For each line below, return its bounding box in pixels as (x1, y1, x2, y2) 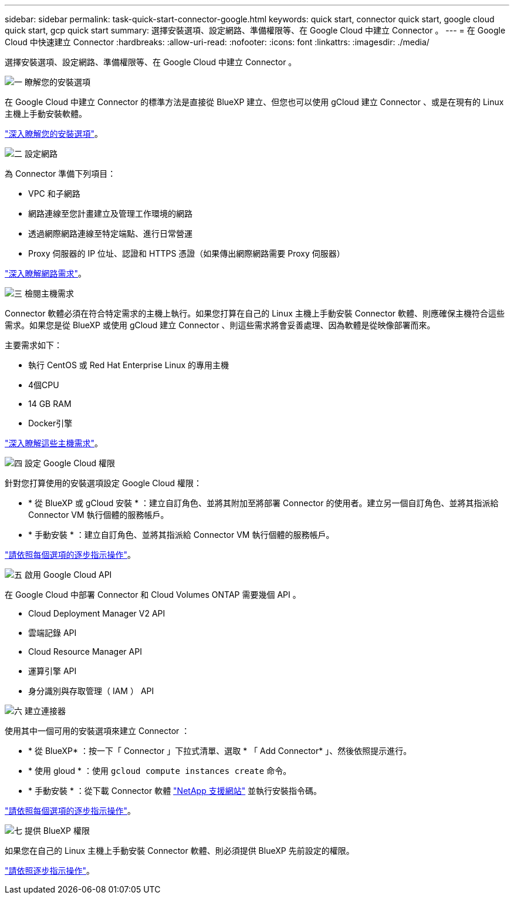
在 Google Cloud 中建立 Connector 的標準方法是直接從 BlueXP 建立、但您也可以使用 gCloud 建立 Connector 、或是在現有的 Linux (5, 97, 504, 107)
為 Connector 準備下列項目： (5, 169, 116, 179)
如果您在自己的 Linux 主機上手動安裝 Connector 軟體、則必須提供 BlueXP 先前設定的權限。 (5, 846, 354, 856)
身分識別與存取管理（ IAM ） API (28, 686, 154, 696)
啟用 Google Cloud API (24, 570, 112, 580)
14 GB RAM (28, 399, 72, 409)
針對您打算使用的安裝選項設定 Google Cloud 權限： (5, 478, 202, 488)
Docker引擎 (28, 418, 73, 428)
